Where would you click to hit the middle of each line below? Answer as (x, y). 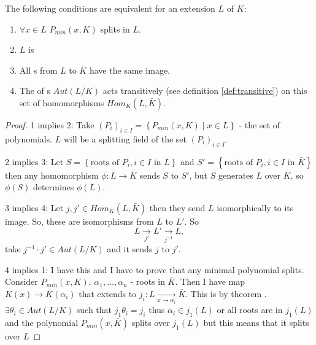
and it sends (130, 249)
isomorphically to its (255, 207)
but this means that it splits (256, 322)
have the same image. (130, 70)
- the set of (260, 124)
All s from (38, 70)
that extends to (108, 294)
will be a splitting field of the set (125, 138)
